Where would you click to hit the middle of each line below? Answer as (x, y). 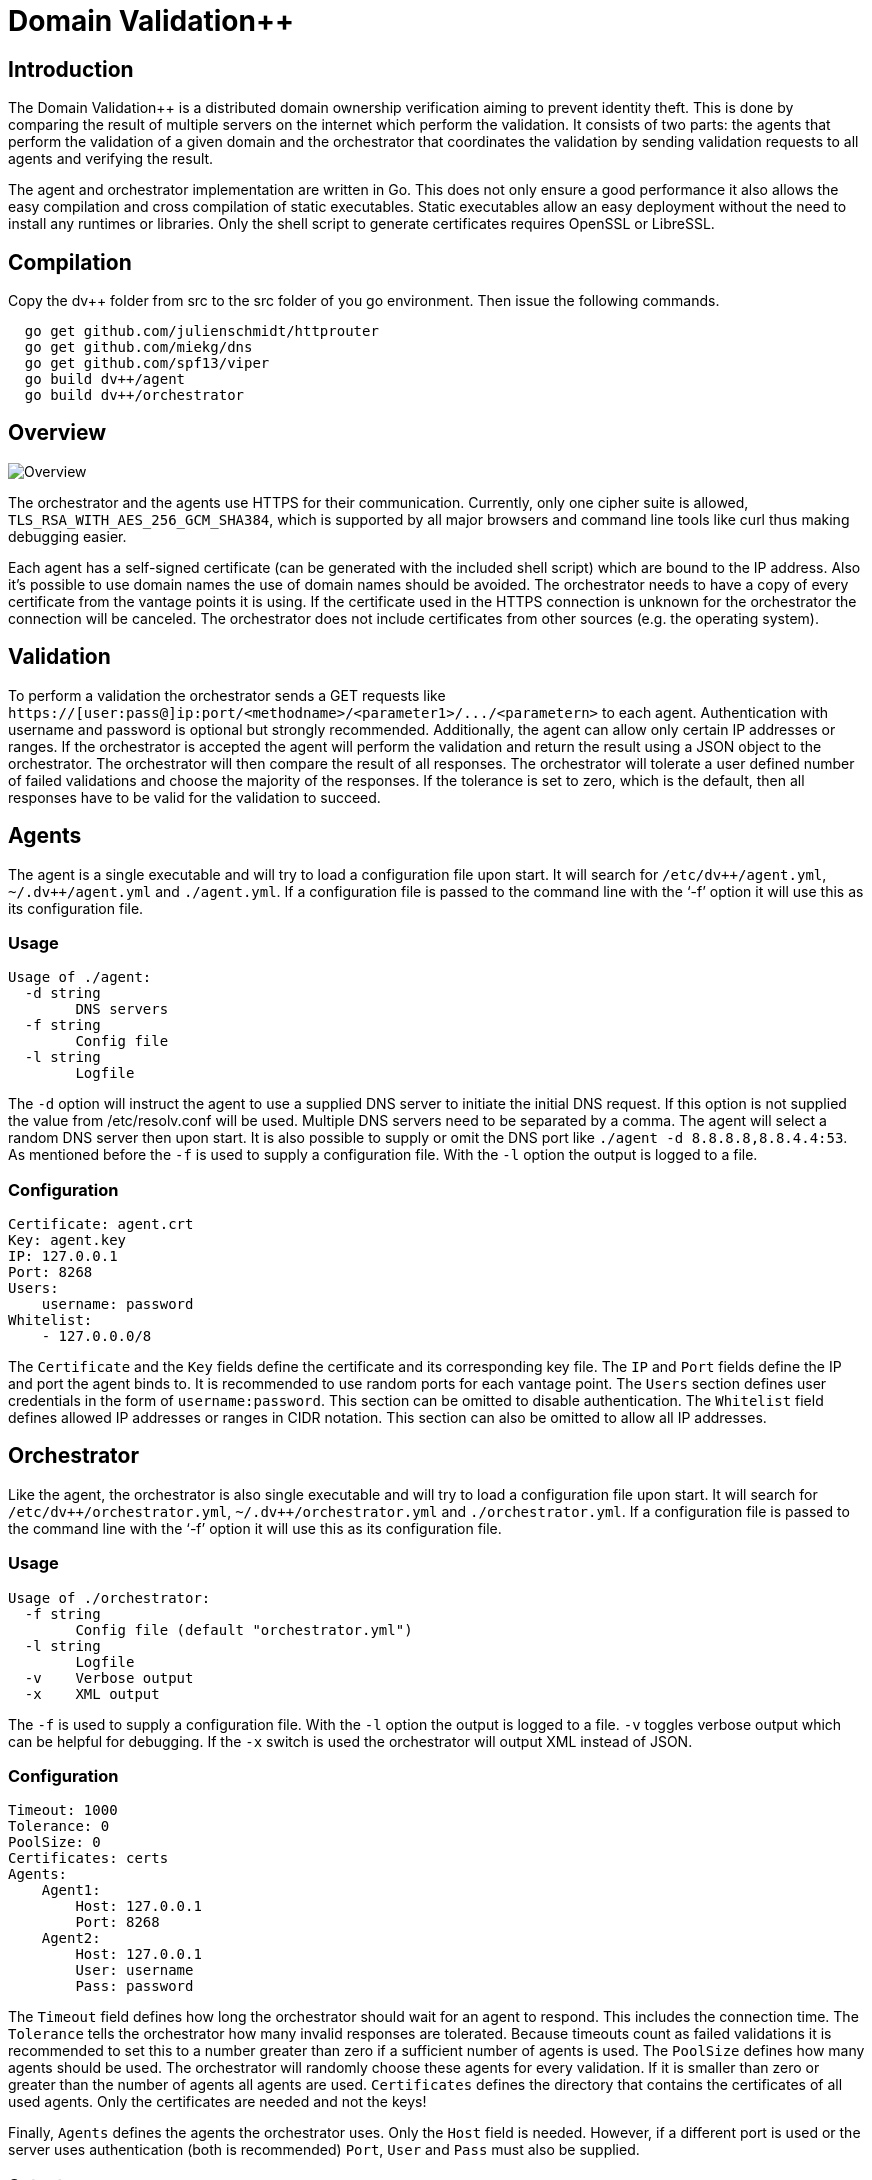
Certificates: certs (88, 1858)
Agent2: (71, 1938)
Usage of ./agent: (80, 977)
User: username (134, 1970)
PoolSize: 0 (54, 1842)
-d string (62, 993)
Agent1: (71, 1890)
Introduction (71, 69)
